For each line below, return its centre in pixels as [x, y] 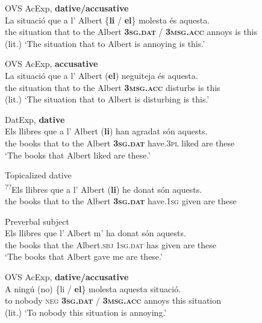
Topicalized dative [38, 175]
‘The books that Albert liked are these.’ [78, 155]
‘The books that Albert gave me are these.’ [84, 256]
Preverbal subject [37, 221]
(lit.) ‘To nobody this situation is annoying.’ [86, 312]
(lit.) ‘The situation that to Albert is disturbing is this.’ [107, 99]
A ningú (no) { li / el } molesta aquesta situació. [93, 288]
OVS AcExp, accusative [51, 64]
